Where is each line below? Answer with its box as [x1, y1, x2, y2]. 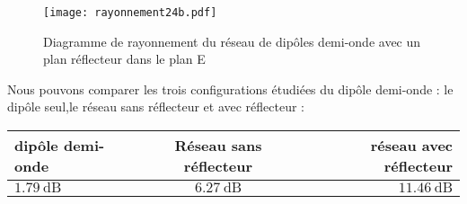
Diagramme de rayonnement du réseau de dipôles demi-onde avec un [43, 31, 421, 50]
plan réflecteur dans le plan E [43, 49, 206, 68]
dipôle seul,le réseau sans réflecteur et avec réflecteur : [7, 97, 305, 116]
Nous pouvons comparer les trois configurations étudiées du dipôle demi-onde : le [7, 79, 454, 98]
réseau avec [370, 135, 453, 156]
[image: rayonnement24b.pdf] [43, 6, 217, 19]
